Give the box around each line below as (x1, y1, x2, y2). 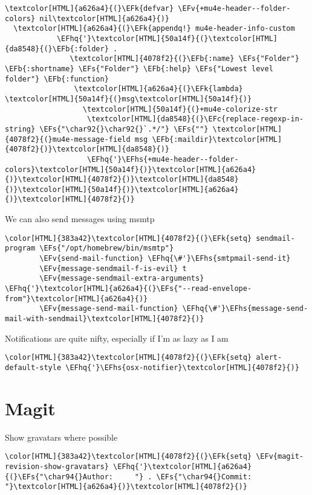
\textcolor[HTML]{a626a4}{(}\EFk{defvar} (5, 4, 174, 13)
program (5, 244, 36, 253)
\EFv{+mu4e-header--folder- (178, 4, 291, 13)
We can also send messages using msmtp (5, 212, 155, 225)
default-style (5, 363, 62, 372)
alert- (256, 353, 282, 362)
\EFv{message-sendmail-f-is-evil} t (39, 264, 187, 273)
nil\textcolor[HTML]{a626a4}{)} (39, 14, 170, 23)
